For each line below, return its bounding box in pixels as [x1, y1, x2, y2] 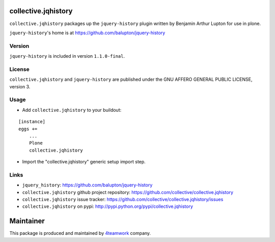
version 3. [9, 83, 31, 89]
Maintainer [9, 217, 45, 226]
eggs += [18, 126, 38, 132]
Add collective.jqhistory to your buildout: [22, 107, 122, 113]
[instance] [18, 119, 46, 125]
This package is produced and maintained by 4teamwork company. [9, 230, 151, 236]
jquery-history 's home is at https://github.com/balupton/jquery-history [9, 30, 166, 36]
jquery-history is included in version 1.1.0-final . [9, 53, 125, 59]
